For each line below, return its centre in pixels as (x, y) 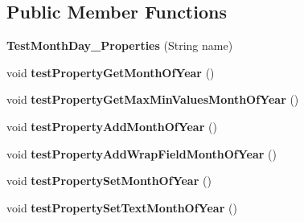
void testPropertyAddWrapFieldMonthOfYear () (142, 153)
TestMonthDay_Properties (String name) (120, 45)
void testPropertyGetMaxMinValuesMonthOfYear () (153, 99)
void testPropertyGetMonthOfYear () (111, 72)
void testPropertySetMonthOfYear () (109, 181)
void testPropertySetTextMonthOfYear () (122, 207)
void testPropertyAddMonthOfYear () (112, 126)
